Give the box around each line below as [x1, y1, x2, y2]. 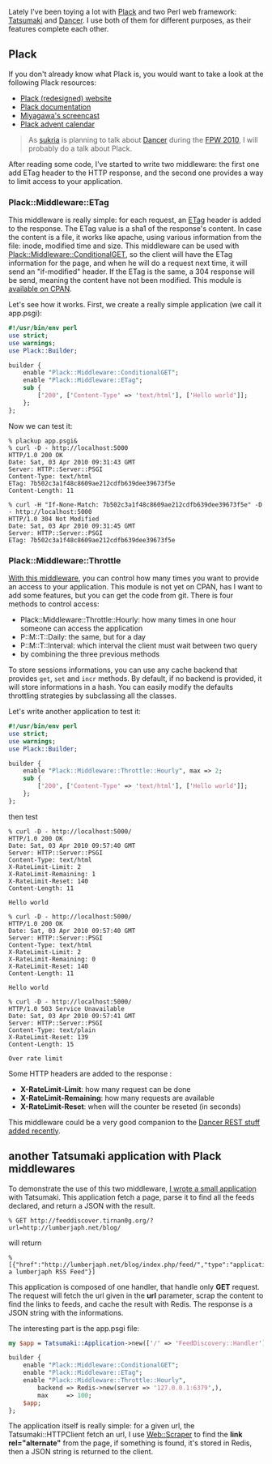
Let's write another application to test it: [8, 707, 142, 717]
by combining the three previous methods [19, 649, 160, 659]
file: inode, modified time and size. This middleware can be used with [8, 241, 240, 250]
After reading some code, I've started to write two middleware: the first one [8, 159, 260, 169]
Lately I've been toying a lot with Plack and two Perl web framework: [8, 7, 237, 16]
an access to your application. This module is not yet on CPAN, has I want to [8, 582, 263, 592]
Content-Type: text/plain [8, 1025, 96, 1034]
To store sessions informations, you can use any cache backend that [8, 665, 238, 675]
